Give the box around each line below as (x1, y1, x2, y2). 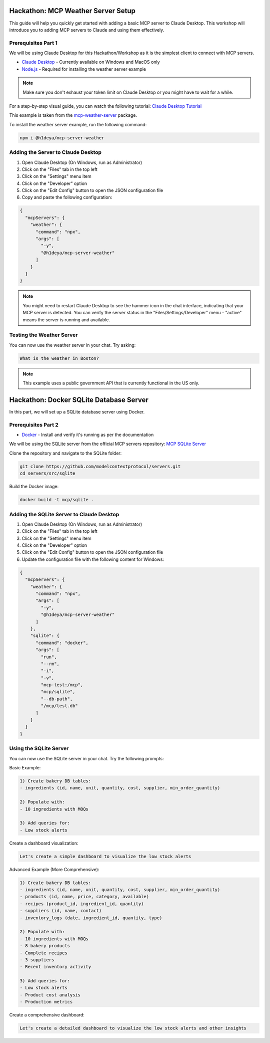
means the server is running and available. (22, 316, 110, 323)
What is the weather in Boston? (19, 355, 99, 361)
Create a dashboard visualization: (9, 840, 78, 846)
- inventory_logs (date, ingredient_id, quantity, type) (19, 915, 162, 921)
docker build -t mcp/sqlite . (19, 497, 94, 503)
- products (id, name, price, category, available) (19, 894, 149, 900)
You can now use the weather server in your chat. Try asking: (9, 342, 136, 348)
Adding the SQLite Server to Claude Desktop (9, 511, 119, 518)
